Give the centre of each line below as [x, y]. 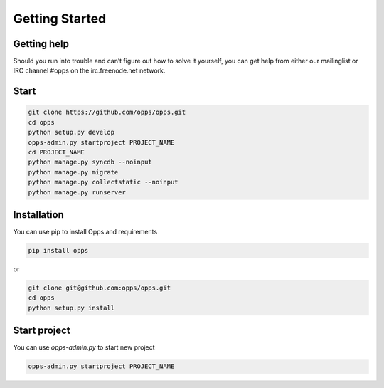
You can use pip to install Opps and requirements [85, 232]
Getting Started [60, 19]
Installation [38, 215]
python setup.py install [71, 308]
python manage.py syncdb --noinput [90, 162]
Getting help [41, 44]
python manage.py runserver [77, 192]
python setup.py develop [71, 132]
